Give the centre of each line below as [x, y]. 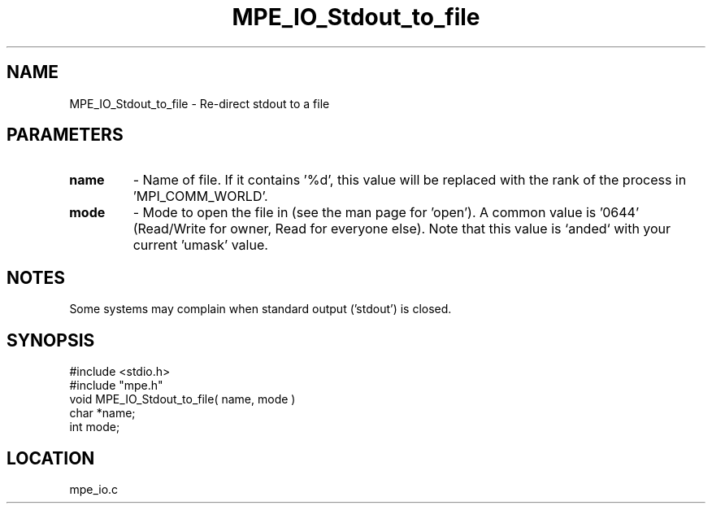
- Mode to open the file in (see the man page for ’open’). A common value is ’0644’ [386, 213]
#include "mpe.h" [116, 386]
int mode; [95, 427]
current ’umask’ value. [200, 245]
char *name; [102, 413]
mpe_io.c [94, 489]
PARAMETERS [65, 135]
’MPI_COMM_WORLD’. [200, 196]
